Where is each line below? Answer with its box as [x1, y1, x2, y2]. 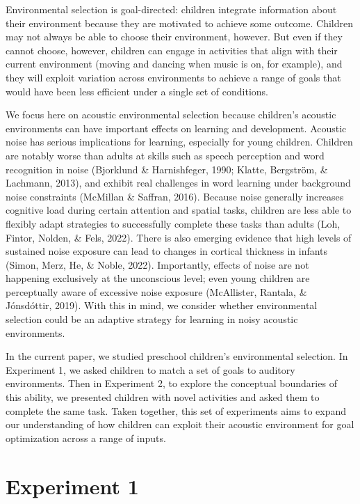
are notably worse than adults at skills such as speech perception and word [6, 148, 325, 162]
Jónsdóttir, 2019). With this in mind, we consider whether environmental [6, 298, 318, 313]
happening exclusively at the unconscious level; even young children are [6, 271, 310, 285]
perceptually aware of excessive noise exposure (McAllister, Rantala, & [6, 284, 307, 299]
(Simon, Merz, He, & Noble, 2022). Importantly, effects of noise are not [6, 257, 309, 271]
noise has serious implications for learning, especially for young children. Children [6, 134, 353, 149]
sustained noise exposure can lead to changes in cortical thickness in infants [6, 244, 328, 258]
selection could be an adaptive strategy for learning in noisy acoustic [6, 312, 298, 326]
